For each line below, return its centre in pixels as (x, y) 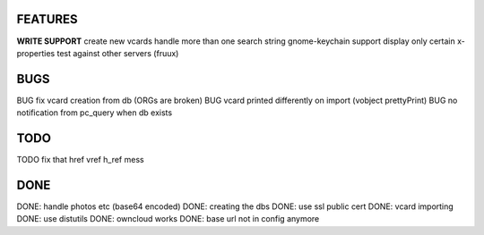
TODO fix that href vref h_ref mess (80, 160)
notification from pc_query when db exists (95, 113)
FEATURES (47, 19)
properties (36, 53)
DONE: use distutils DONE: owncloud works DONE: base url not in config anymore (168, 219)
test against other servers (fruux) (118, 53)
